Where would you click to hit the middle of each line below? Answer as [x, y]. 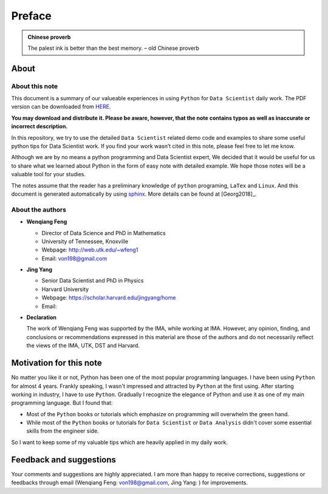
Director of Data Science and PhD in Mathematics [104, 233]
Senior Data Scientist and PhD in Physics [93, 281]
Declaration [42, 317]
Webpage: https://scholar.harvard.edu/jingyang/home [109, 298]
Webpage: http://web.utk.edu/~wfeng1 [90, 250]
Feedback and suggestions [64, 460]
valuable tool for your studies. [49, 174]
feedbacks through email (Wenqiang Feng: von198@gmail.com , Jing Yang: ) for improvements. [130, 482]
